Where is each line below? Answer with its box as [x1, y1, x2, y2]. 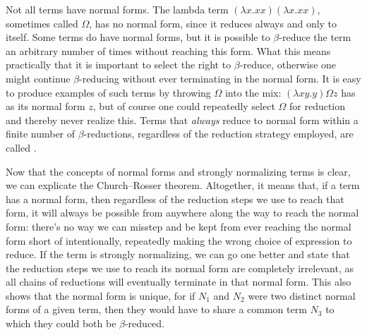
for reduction [289, 99, 346, 114]
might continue [6, 71, 71, 85]
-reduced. [124, 316, 164, 331]
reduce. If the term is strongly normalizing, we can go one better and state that [6, 247, 350, 262]
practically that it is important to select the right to [6, 57, 231, 72]
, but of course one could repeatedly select [92, 99, 275, 114]
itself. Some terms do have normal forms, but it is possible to [6, 30, 270, 44]
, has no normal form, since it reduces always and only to [89, 16, 337, 30]
